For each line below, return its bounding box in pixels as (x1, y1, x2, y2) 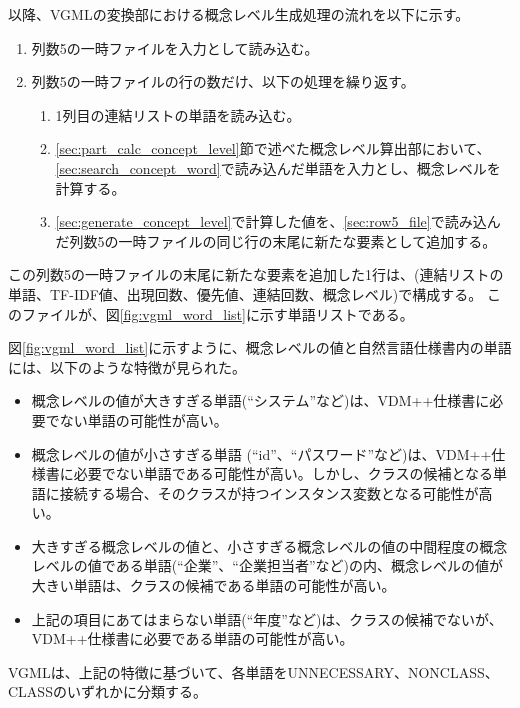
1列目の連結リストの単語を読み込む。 (55, 104, 301, 125)
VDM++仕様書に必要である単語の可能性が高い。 (31, 628, 354, 649)
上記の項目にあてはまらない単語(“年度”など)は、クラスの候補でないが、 (31, 608, 503, 629)
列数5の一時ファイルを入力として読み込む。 (31, 37, 319, 58)
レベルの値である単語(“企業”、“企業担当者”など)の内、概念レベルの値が (31, 555, 503, 576)
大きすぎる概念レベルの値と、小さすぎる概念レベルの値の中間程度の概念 (31, 535, 508, 556)
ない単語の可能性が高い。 (59, 409, 228, 430)
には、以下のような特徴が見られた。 (8, 356, 246, 377)
